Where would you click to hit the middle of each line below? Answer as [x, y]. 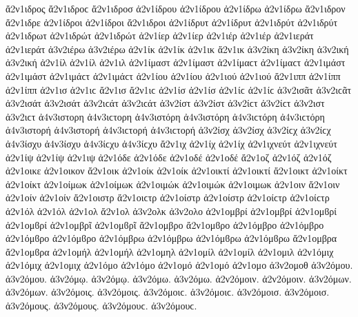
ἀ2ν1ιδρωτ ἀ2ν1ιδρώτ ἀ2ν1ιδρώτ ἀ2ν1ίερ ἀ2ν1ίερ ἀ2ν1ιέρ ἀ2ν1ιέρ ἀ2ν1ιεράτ [160, 35]
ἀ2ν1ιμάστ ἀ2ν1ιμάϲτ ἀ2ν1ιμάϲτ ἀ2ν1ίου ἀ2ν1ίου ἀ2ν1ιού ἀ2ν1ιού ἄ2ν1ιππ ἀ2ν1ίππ [173, 75]
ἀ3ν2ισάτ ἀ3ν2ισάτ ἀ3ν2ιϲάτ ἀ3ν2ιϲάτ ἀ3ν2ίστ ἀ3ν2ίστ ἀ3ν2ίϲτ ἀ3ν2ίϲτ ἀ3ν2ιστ [165, 103]
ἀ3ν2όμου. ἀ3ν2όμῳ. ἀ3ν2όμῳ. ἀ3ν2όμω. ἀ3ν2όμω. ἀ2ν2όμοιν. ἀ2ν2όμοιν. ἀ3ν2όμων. [179, 278]
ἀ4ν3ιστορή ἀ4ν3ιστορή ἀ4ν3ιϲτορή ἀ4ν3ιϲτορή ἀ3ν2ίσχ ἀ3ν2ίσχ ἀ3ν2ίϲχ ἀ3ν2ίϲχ [168, 130]
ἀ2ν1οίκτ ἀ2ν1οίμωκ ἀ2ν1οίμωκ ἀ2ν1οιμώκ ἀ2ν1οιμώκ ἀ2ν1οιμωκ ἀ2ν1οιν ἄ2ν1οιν [173, 184]
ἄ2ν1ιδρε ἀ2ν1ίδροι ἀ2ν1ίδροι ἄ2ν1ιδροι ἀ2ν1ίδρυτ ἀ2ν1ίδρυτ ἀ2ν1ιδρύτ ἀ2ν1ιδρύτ [172, 22]
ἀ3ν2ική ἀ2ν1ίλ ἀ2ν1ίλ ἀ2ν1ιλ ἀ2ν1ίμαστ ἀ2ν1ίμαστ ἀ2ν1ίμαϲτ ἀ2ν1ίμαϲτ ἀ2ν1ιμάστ [176, 62]
